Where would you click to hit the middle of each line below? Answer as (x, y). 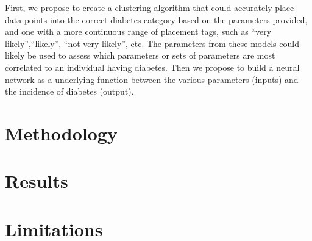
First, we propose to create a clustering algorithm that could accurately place (150, 7)
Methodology (61, 133)
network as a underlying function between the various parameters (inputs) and (152, 79)
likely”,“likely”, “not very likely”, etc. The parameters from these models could (152, 43)
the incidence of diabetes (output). (69, 91)
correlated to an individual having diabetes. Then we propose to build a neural (152, 67)
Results (37, 181)
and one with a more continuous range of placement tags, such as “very (138, 31)
